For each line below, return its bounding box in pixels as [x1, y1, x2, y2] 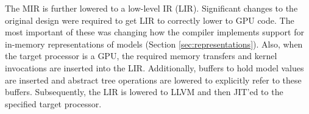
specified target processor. [5, 97, 102, 110]
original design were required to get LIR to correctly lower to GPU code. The [5, 13, 294, 26]
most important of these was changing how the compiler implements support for [5, 26, 304, 38]
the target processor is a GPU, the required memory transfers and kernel [5, 49, 277, 62]
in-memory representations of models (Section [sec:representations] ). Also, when [5, 37, 303, 50]
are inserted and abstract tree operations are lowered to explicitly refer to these [5, 73, 302, 86]
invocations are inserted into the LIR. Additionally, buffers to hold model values [5, 61, 304, 74]
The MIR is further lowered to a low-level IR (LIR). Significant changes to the [5, 2, 298, 14]
